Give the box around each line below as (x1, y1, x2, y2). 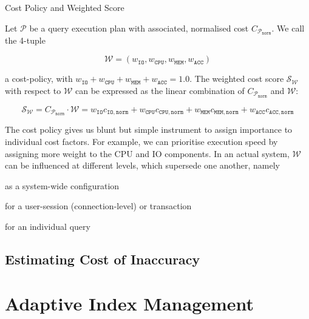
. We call (271, 21, 305, 34)
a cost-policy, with (5, 72, 73, 85)
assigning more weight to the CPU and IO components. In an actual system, (5, 147, 290, 159)
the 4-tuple (5, 34, 46, 47)
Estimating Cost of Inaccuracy (5, 249, 200, 268)
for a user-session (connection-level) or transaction (5, 200, 192, 212)
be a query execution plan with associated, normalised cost (29, 21, 249, 34)
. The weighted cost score (189, 72, 284, 85)
